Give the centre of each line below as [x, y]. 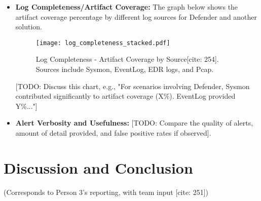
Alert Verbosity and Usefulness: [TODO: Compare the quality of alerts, [134, 123]
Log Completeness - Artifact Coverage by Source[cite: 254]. [127, 59]
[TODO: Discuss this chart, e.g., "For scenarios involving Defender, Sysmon [133, 86]
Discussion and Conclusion [98, 167]
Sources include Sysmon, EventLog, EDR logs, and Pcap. [125, 69]
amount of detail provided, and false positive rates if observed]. [113, 133]
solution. [29, 27]
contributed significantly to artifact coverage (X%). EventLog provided [125, 96]
